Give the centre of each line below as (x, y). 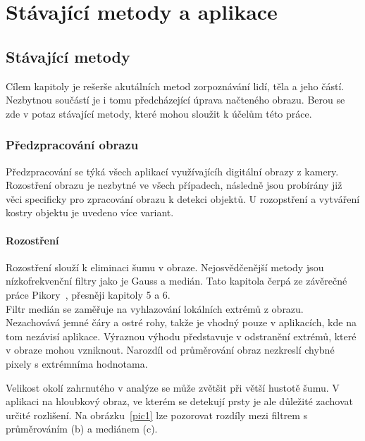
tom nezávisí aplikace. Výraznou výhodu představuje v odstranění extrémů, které (181, 336)
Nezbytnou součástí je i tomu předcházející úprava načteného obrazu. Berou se (175, 100)
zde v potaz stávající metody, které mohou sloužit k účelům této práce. (159, 113)
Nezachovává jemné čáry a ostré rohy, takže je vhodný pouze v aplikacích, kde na (181, 322)
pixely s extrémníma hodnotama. (77, 363)
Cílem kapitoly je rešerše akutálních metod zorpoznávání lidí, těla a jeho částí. (175, 86)
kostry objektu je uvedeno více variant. (90, 212)
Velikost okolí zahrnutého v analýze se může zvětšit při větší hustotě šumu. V (173, 387)
